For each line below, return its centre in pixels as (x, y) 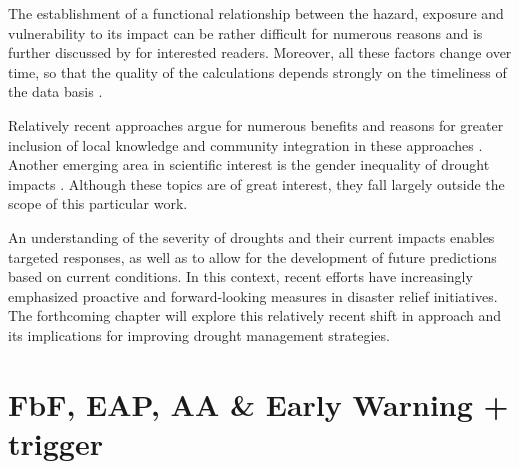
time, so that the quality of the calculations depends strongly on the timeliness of (257, 71)
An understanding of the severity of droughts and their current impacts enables (251, 236)
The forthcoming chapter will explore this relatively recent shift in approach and (255, 315)
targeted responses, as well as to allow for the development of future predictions (252, 256)
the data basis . (55, 91)
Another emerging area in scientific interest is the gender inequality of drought (249, 164)
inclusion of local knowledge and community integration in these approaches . (245, 144)
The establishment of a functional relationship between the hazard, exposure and (256, 13)
